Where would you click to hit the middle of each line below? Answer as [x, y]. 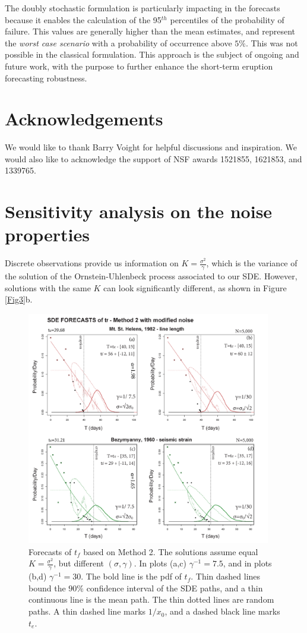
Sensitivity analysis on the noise [139, 211]
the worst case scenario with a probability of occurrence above [118, 42]
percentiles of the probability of [227, 19]
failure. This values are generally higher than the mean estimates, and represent [150, 31]
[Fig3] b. [19, 299]
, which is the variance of [252, 263]
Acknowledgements [84, 119]
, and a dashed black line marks [222, 611]
